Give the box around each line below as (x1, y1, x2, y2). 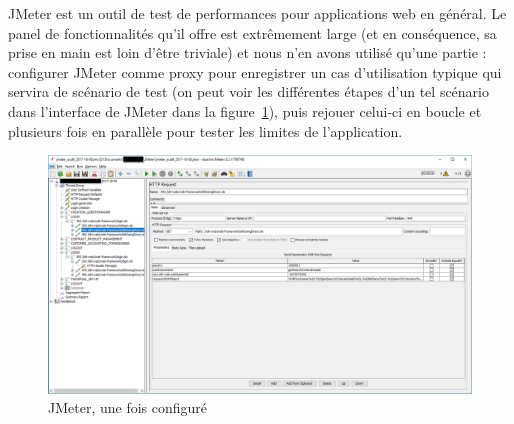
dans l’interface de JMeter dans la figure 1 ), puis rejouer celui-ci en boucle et (8, 100, 482, 121)
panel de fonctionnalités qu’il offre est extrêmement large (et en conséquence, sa (8, 22, 497, 43)
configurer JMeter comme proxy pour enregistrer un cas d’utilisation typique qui (8, 61, 502, 82)
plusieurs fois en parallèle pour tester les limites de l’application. (8, 120, 403, 141)
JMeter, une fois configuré (48, 397, 208, 418)
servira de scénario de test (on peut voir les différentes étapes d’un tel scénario (8, 81, 489, 102)
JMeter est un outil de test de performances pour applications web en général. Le (8, 3, 507, 23)
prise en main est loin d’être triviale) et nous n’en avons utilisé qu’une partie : (8, 42, 487, 63)
